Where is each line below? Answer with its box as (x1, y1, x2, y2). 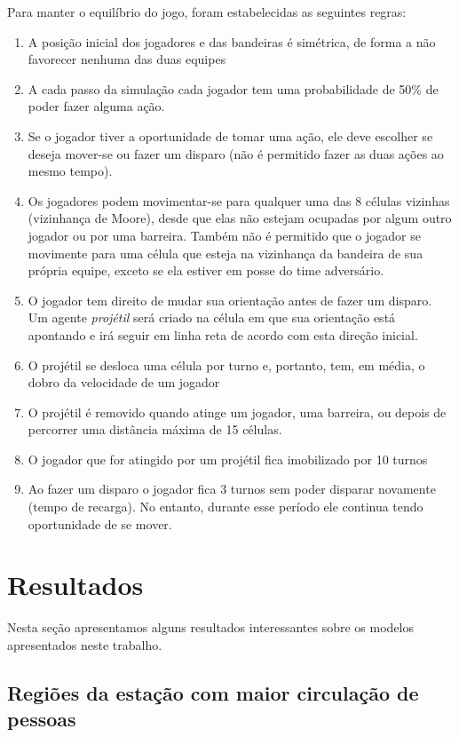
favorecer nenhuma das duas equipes (28, 50, 226, 68)
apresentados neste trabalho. (7, 635, 162, 654)
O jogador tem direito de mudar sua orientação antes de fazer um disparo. (28, 290, 432, 309)
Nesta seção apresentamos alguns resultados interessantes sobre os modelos (7, 618, 415, 637)
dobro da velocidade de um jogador (28, 373, 220, 392)
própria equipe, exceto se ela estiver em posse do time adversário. (28, 261, 384, 280)
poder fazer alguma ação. (28, 97, 165, 115)
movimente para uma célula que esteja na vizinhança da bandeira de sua (28, 243, 423, 262)
